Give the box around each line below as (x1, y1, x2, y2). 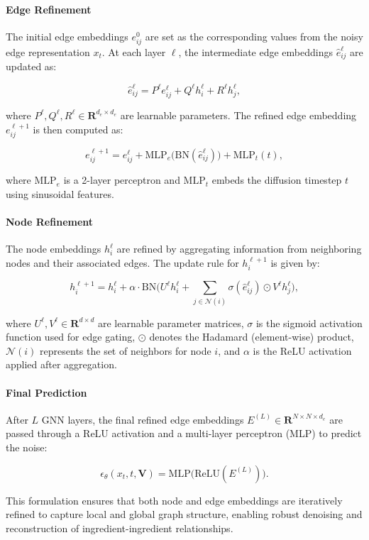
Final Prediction (6, 385, 87, 400)
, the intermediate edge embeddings (178, 44, 333, 59)
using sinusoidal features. (6, 186, 114, 201)
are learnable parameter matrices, (97, 315, 244, 330)
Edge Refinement (6, 1, 92, 16)
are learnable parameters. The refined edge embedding (120, 107, 357, 122)
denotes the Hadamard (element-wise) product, (149, 329, 354, 344)
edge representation (6, 44, 90, 59)
